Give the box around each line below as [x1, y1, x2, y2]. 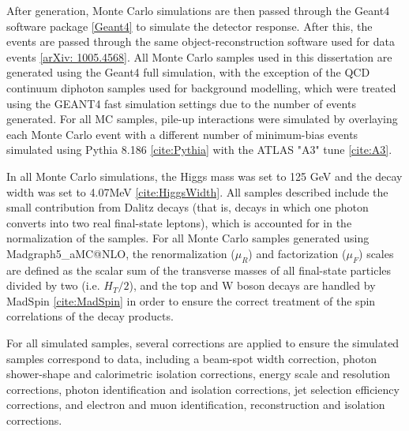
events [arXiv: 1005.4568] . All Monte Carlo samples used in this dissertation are [6, 48, 392, 65]
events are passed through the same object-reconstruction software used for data [6, 33, 395, 50]
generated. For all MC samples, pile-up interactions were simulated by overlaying [6, 111, 398, 127]
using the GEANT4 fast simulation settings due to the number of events [6, 95, 356, 111]
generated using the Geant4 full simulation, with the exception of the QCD [6, 64, 370, 81]
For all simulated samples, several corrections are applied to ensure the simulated [6, 335, 400, 351]
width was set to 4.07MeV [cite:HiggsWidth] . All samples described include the [6, 183, 388, 200]
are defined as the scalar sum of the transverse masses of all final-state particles [6, 261, 392, 278]
